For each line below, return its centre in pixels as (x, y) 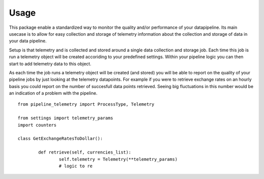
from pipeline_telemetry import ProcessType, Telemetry (86, 104)
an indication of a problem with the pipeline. (53, 93)
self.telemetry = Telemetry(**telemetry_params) (118, 159)
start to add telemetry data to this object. (50, 64)
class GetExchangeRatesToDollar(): (60, 139)
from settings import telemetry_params (66, 118)
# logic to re (76, 166)
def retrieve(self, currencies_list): (85, 152)
